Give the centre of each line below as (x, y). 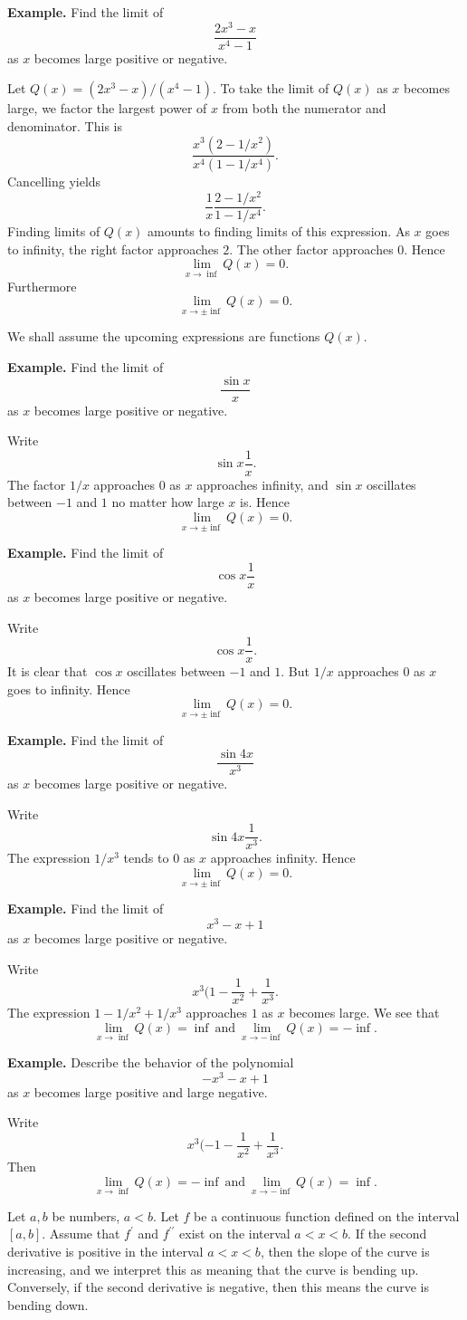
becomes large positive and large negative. (151, 1091)
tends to (146, 858)
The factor (37, 484)
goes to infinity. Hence (69, 689)
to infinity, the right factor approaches (113, 249)
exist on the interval (235, 1234)
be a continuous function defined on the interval (327, 1215)
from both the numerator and (304, 108)
